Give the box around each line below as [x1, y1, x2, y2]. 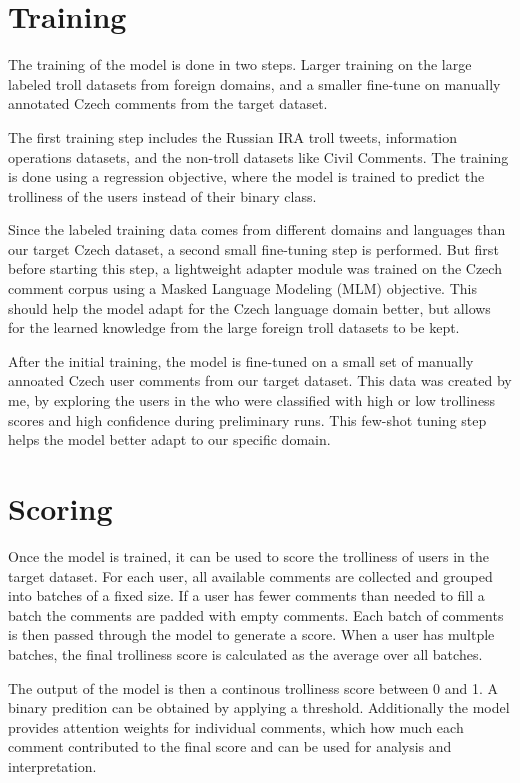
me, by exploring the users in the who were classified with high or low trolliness [8, 390, 496, 411]
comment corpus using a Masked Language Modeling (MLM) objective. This [8, 278, 477, 299]
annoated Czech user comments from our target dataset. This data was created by [8, 370, 512, 391]
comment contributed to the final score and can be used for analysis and [8, 736, 452, 757]
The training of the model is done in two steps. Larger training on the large [8, 54, 472, 75]
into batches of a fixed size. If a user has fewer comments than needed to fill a [8, 585, 485, 606]
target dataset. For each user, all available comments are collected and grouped [8, 565, 493, 586]
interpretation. [8, 755, 97, 776]
